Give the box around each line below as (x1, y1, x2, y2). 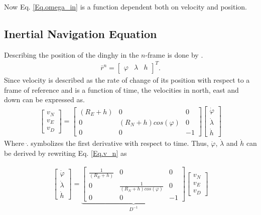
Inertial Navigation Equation (4, 26, 157, 41)
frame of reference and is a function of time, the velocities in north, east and (4, 84, 239, 95)
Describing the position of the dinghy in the (4, 49, 139, 60)
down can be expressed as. (4, 94, 85, 105)
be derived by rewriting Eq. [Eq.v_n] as (4, 148, 127, 158)
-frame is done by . (145, 49, 203, 60)
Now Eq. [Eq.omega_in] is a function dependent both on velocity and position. (4, 2, 247, 12)
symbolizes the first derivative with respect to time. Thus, (31, 138, 209, 148)
